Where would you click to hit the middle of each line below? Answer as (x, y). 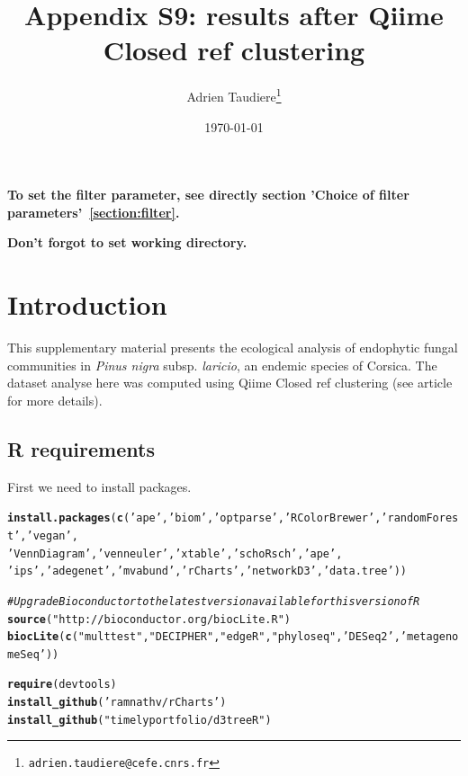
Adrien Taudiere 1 (234, 95)
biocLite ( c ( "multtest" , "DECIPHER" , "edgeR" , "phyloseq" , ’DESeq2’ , (204, 637)
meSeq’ (27, 654)
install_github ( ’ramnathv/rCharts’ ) (117, 703)
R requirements (81, 448)
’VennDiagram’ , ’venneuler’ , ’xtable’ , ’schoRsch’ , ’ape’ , (175, 553)
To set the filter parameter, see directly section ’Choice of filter (208, 195)
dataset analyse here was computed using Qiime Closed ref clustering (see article (230, 383)
